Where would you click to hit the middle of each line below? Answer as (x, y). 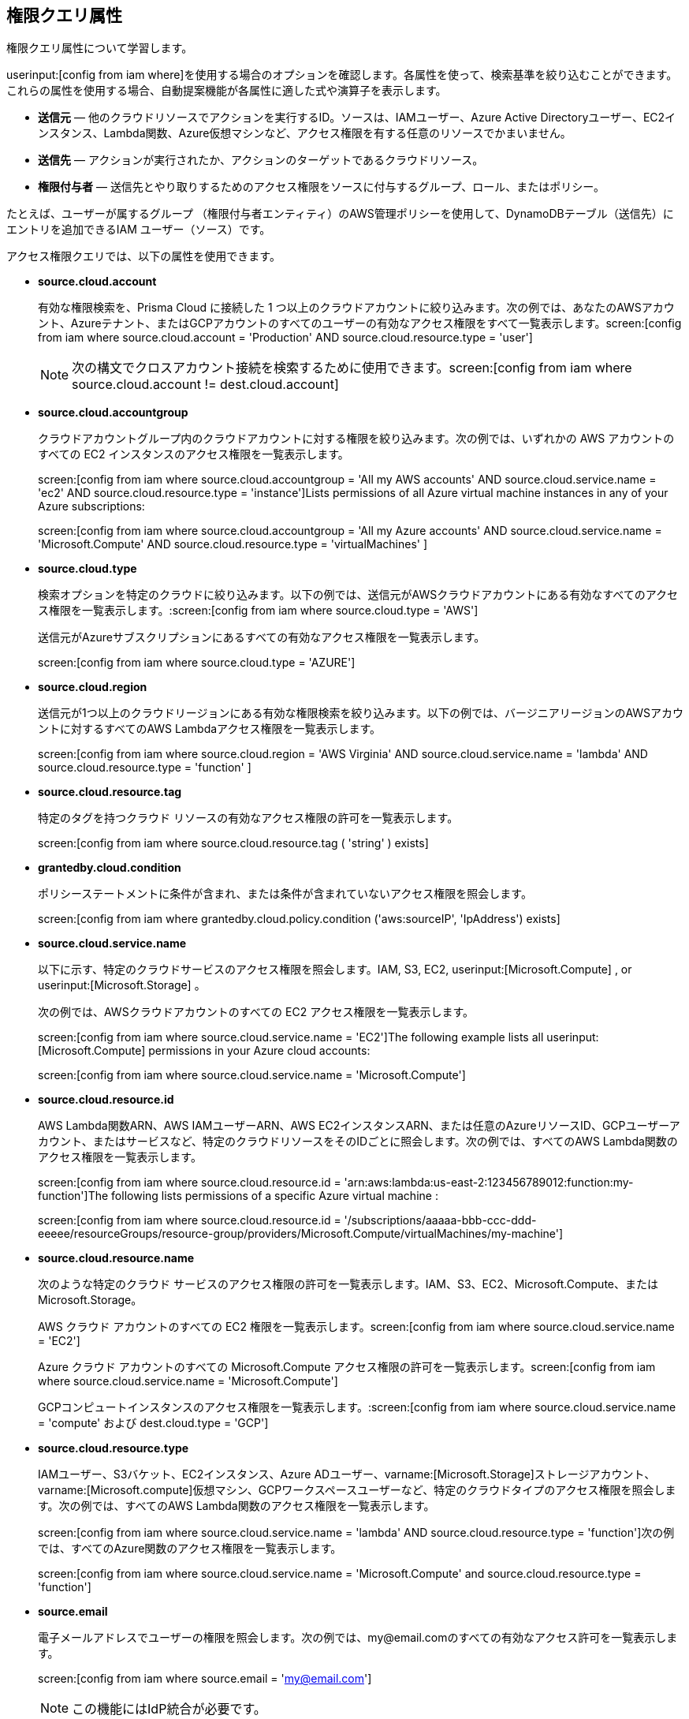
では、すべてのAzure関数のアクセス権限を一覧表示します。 (190, 1549)
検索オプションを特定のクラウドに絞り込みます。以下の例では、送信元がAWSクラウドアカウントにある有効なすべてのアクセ (358, 595)
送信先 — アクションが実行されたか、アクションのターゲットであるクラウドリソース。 (261, 160)
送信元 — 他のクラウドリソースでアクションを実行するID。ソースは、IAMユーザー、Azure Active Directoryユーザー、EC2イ (357, 118)
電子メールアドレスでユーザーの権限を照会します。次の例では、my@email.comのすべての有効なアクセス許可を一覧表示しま (358, 1638)
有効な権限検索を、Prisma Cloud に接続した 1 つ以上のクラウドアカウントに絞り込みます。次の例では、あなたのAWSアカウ (356, 308)
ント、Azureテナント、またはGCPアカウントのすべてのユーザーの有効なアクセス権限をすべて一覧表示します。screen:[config (360, 323)
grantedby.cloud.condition (110, 868)
